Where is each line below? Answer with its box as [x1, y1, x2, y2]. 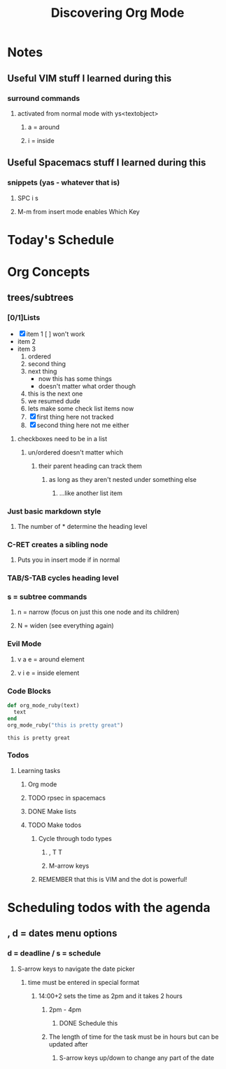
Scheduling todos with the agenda [7, 900, 211, 916]
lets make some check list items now [27, 404, 134, 412]
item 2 [17, 337, 36, 345]
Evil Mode [7, 639, 42, 649]
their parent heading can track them [38, 462, 142, 470]
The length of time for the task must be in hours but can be [48, 1033, 219, 1041]
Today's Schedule [7, 231, 114, 248]
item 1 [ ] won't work [26, 330, 85, 338]
